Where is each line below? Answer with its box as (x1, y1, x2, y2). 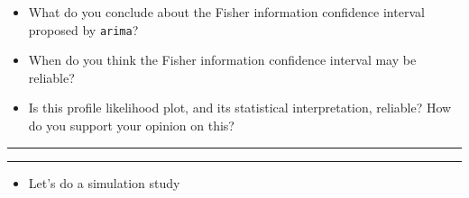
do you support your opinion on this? (28, 116, 234, 135)
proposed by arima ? (28, 20, 139, 39)
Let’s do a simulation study (28, 173, 180, 192)
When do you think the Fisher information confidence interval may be (28, 50, 417, 69)
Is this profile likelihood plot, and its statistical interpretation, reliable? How (28, 98, 452, 117)
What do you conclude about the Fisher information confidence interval (28, 3, 425, 21)
